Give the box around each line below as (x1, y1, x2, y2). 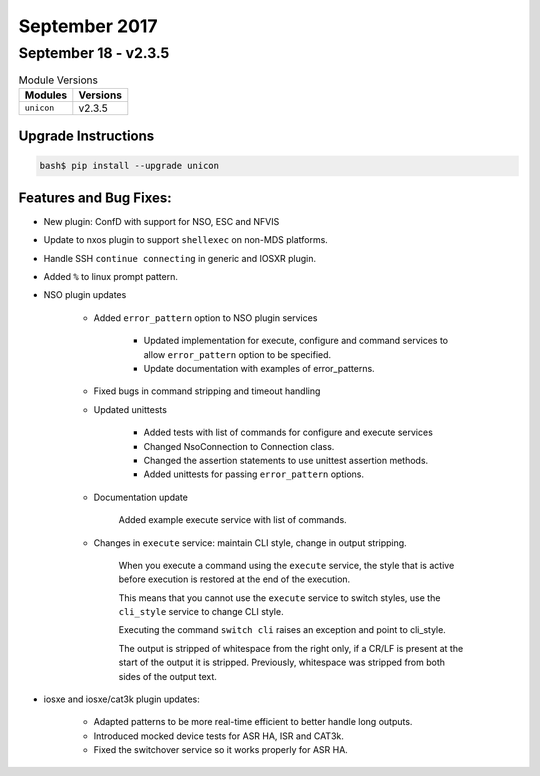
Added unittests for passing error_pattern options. (143, 468, 365, 480)
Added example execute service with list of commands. (118, 514, 347, 526)
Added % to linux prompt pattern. (43, 271, 179, 283)
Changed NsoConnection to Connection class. (143, 440, 335, 452)
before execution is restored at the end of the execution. (118, 573, 351, 585)
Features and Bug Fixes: (18, 189, 172, 206)
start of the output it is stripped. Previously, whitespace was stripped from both (118, 656, 445, 669)
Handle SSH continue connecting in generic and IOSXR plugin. (43, 252, 317, 264)
